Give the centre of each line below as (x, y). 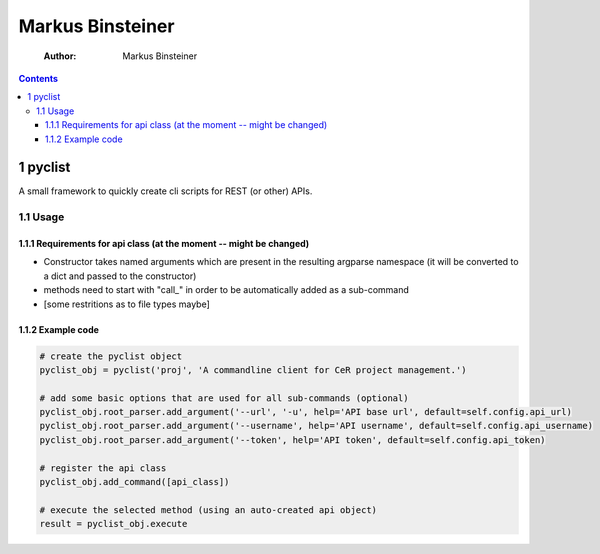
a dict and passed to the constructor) (120, 276)
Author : (60, 56)
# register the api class (103, 468)
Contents (38, 78)
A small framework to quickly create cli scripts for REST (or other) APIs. (165, 191)
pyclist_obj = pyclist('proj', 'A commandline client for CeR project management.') (253, 369)
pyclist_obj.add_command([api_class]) (134, 482)
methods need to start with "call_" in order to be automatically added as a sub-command (226, 290)
